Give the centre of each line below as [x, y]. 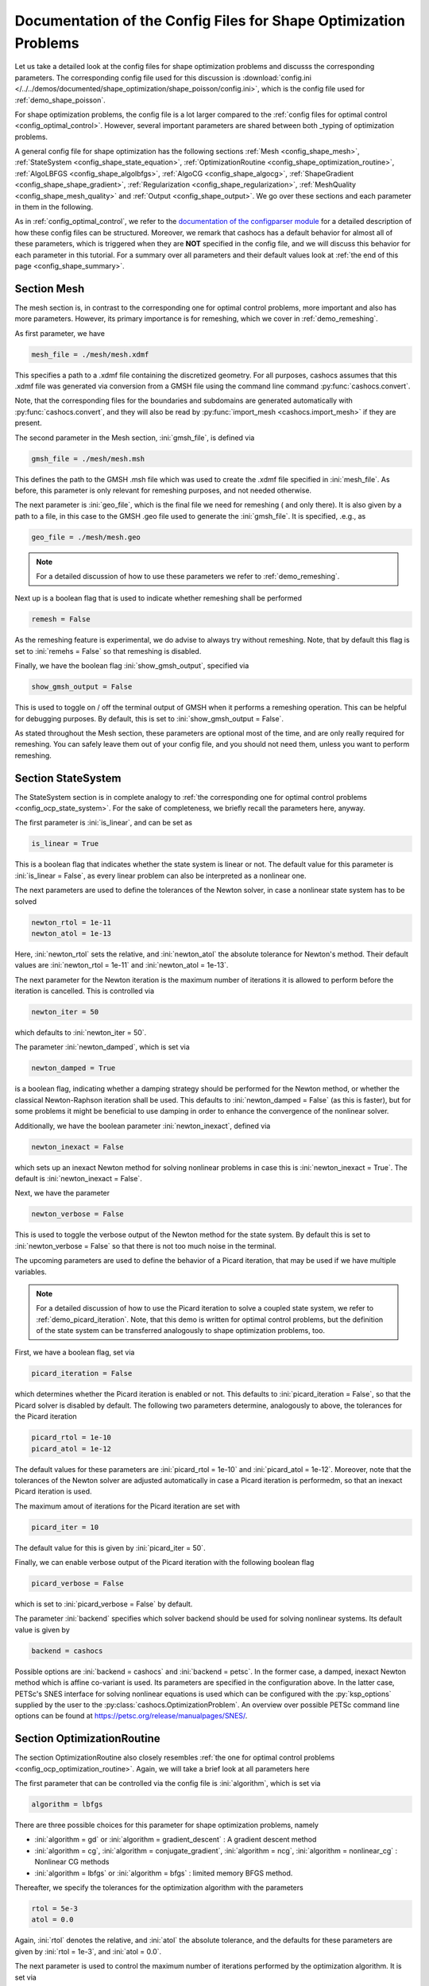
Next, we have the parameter [62, 1193]
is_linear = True [65, 844]
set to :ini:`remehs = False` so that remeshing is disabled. [108, 651]
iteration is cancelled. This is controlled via [85, 991]
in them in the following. [54, 207]
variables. [31, 1272]
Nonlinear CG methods [72, 1862]
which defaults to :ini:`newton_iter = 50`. [81, 1033]
